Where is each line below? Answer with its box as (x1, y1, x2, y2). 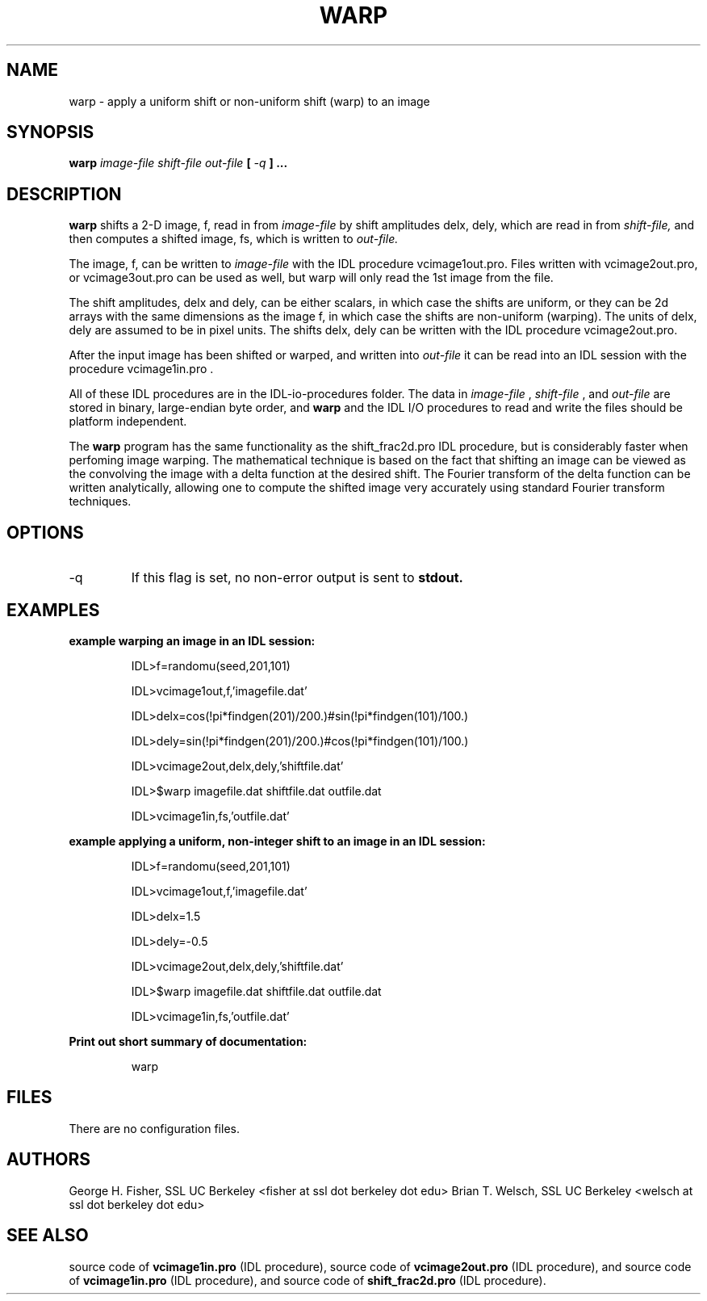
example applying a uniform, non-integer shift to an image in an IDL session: (69, 833, 486, 848)
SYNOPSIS (6, 122, 94, 143)
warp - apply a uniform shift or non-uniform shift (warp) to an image (69, 94, 430, 108)
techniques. (69, 494, 132, 509)
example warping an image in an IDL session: (69, 633, 316, 648)
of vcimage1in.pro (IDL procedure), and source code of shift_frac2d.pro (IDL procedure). (69, 1273, 546, 1287)
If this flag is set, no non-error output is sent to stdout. (131, 569, 463, 586)
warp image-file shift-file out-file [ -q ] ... (69, 156, 288, 170)
